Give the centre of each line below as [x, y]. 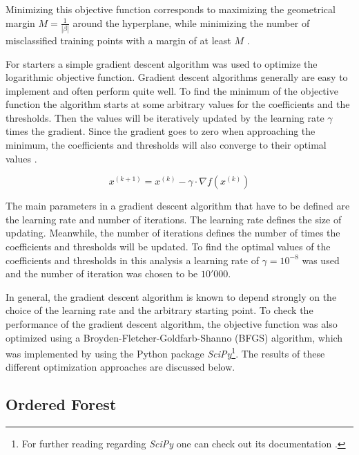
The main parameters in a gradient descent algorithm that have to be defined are [178, 206]
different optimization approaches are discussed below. [120, 367]
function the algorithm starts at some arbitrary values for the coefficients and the [178, 104]
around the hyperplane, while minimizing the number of [191, 22]
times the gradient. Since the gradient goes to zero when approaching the [161, 131]
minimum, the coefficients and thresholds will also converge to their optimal [166, 145]
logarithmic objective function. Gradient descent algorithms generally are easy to [177, 77]
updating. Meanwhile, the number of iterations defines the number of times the [173, 233]
